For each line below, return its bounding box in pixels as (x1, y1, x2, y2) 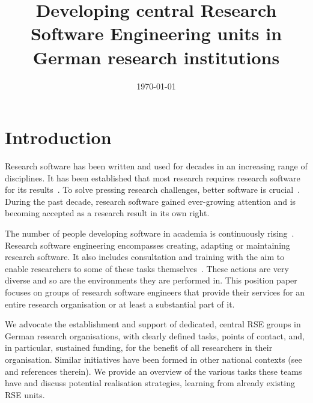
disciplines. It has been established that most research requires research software (5, 171, 300, 184)
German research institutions (32, 44, 280, 69)
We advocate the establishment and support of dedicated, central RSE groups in (5, 318, 301, 330)
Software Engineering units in (30, 21, 282, 46)
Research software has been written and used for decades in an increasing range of (5, 160, 308, 172)
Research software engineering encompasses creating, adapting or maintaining (5, 238, 290, 251)
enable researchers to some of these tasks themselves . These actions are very (5, 262, 289, 274)
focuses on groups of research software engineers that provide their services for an (5, 285, 305, 298)
